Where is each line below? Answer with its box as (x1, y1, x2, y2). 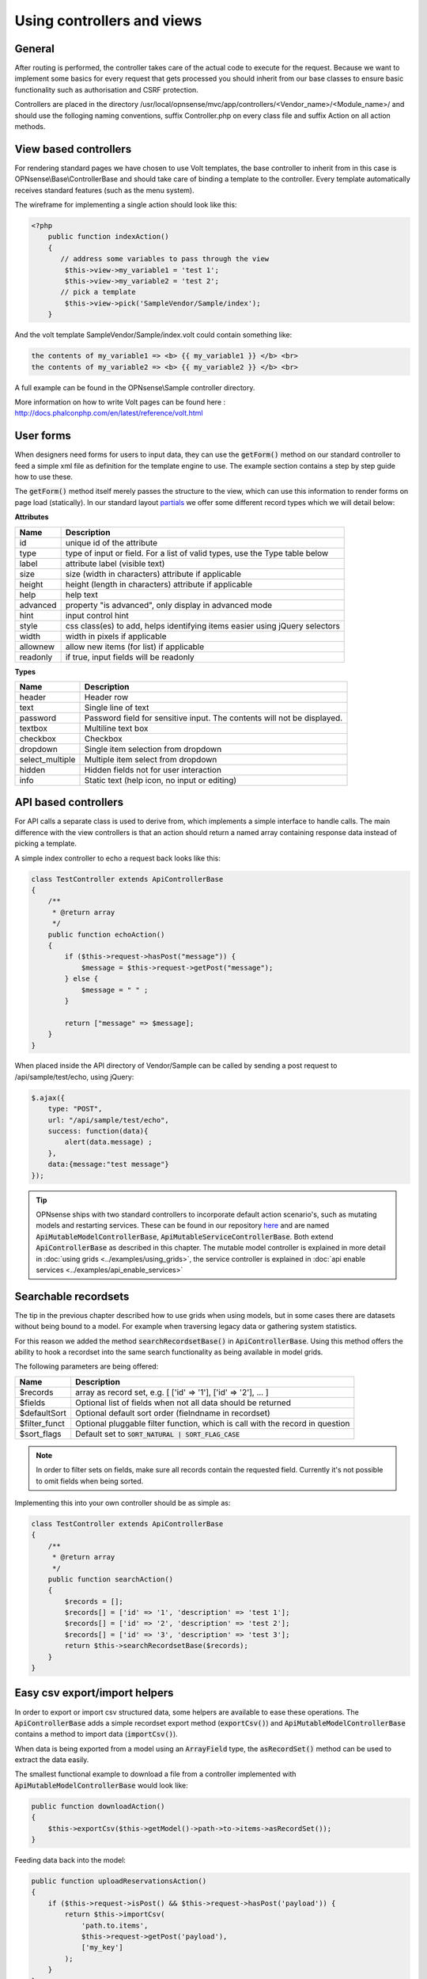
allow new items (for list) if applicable (65, 641, 205, 652)
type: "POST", (47, 1104, 103, 1114)
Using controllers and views (14, 12, 202, 29)
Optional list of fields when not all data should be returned (75, 1397, 292, 1408)
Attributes (14, 512, 49, 522)
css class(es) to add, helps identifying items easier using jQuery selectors (65, 620, 340, 631)
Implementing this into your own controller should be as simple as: (14, 1498, 231, 1507)
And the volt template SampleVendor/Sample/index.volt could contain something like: (14, 330, 293, 340)
